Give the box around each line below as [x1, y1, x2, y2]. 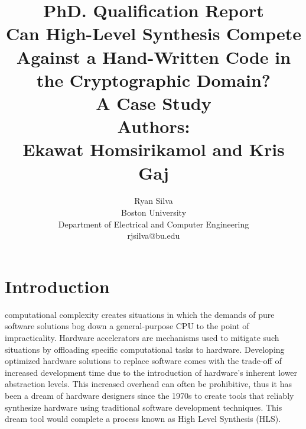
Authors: [117, 114, 190, 138]
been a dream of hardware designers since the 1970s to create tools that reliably [5, 389, 294, 401]
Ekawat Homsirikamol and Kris [22, 137, 285, 161]
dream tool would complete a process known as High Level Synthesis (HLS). [5, 412, 281, 425]
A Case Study [96, 90, 211, 115]
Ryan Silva [134, 194, 173, 207]
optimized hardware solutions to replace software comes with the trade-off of [5, 355, 282, 367]
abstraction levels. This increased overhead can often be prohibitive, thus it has [5, 378, 292, 390]
